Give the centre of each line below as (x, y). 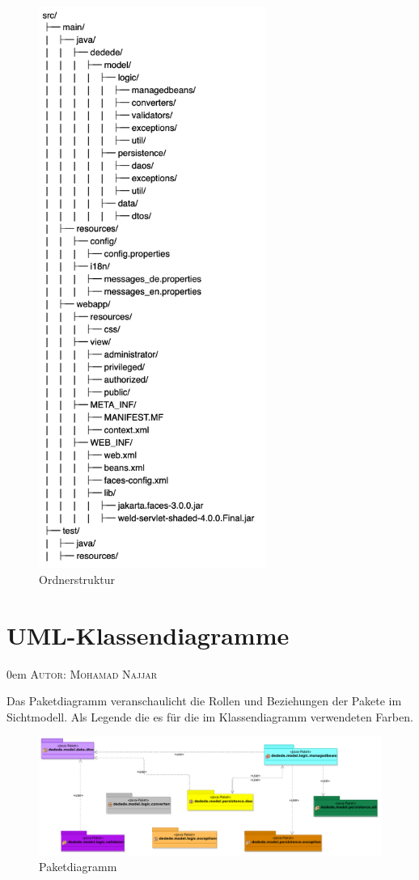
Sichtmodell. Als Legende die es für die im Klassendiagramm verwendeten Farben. (210, 716)
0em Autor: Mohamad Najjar (82, 673)
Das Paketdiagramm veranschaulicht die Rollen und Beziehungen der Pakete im (204, 701)
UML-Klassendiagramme (148, 635)
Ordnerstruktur (77, 579)
